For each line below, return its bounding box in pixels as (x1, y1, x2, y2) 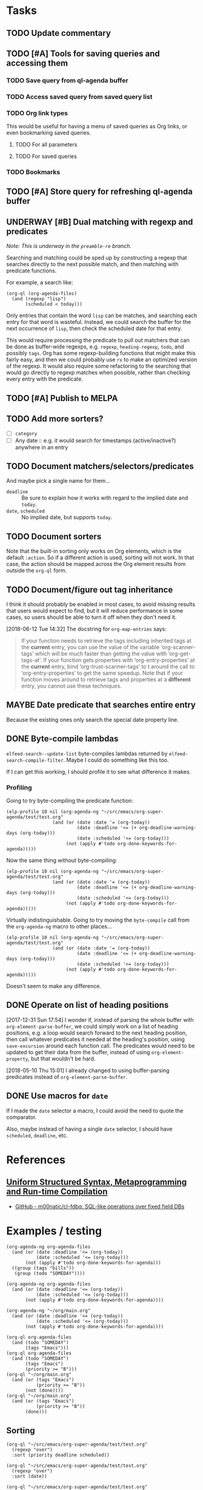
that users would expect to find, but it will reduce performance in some (6, 607, 184, 614)
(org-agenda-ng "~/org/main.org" (6, 1308, 91, 1314)
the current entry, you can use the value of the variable (21, 644, 160, 650)
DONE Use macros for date (6, 1091, 108, 1101)
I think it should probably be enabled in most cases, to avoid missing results (6, 601, 196, 608)
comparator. (6, 1113, 37, 1120)
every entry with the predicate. (6, 375, 84, 383)
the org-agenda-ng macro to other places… (6, 922, 112, 930)
